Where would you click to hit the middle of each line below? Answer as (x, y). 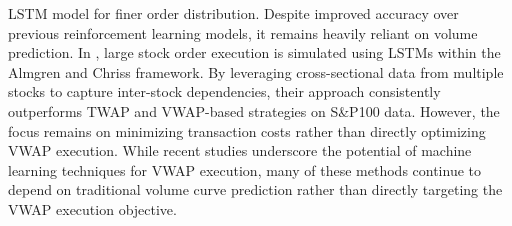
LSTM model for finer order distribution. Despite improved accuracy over (233, 13)
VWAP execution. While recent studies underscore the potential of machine (240, 150)
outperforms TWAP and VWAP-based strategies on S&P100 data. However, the (254, 110)
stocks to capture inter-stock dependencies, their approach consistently (224, 91)
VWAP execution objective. (92, 208)
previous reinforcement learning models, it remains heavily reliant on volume (243, 32)
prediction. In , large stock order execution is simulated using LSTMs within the (254, 52)
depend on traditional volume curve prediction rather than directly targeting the (255, 189)
